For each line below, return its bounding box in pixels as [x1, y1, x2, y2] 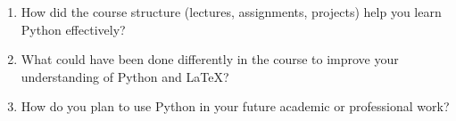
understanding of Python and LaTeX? [21, 67, 229, 85]
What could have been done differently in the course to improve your [21, 50, 399, 69]
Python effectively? [21, 20, 126, 38]
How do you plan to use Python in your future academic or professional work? [21, 97, 450, 116]
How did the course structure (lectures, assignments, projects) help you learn [21, 3, 442, 20]
